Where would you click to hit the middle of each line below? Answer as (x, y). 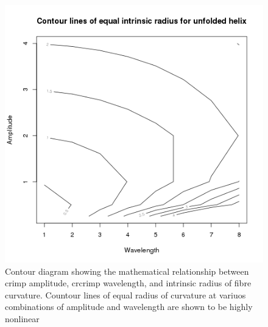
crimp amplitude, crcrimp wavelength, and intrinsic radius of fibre (128, 283)
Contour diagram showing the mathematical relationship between (127, 271)
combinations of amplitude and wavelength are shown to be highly (129, 307)
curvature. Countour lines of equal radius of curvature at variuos (125, 294)
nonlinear (22, 318)
